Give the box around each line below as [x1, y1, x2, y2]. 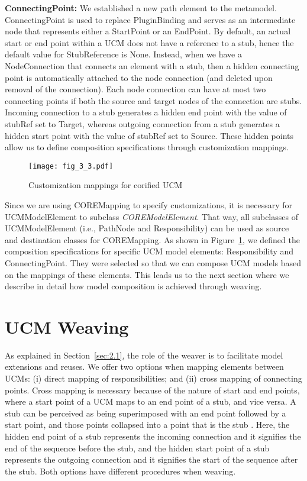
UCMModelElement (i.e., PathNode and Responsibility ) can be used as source [5, 222, 289, 234]
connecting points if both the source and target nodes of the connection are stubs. [5, 94, 302, 106]
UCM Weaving [5, 314, 129, 338]
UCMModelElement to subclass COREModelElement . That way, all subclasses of [5, 210, 298, 222]
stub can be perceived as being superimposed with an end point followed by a [5, 406, 286, 419]
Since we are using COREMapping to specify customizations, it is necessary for [5, 198, 292, 211]
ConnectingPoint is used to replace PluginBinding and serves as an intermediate [5, 13, 296, 25]
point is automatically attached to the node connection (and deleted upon [5, 71, 273, 83]
